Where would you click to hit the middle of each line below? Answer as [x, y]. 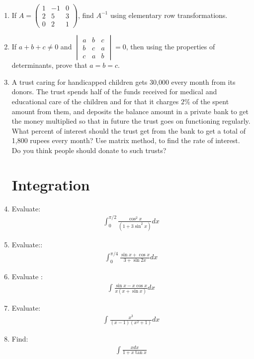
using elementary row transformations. [169, 15]
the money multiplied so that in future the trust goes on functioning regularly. [131, 121]
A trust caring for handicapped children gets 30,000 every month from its [124, 82]
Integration [51, 184]
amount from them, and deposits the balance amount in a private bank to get [130, 111]
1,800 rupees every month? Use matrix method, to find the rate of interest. [126, 140]
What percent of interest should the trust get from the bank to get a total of [128, 130]
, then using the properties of [170, 47]
